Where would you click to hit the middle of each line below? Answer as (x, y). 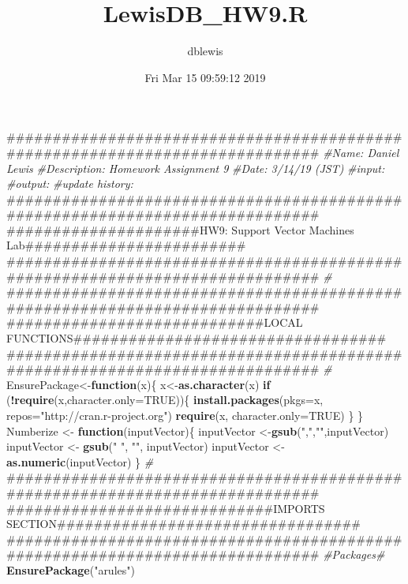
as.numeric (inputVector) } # (80, 461)
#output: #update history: (70, 183)
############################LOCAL (155, 322)
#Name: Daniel (361, 152)
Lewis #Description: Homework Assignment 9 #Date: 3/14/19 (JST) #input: (196, 168)
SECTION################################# (183, 524)
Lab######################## (126, 245)
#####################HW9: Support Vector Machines (180, 229)
